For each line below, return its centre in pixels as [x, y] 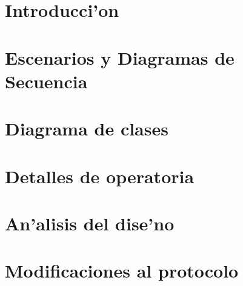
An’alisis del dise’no [90, 223]
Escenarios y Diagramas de [120, 57]
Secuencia [46, 81]
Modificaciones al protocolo [122, 271]
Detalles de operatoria [100, 176]
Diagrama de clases [87, 128]
